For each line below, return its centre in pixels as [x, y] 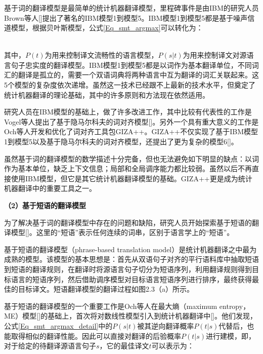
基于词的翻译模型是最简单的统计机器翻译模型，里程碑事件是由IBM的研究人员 [131, 8]
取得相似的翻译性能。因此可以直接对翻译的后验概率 [96, 336]
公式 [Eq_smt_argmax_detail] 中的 [58, 325]
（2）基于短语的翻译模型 [45, 205]
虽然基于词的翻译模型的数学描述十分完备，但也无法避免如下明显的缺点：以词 [131, 158]
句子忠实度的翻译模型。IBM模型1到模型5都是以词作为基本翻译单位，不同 [131, 65]
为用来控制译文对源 [215, 55]
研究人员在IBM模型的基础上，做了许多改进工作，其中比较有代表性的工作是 [128, 112]
